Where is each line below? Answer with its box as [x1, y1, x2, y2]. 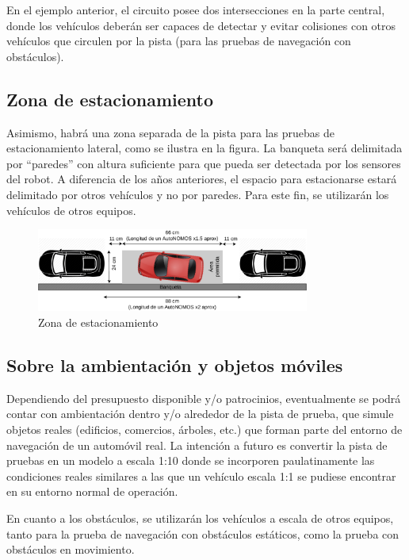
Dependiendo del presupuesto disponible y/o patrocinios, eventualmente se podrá [6, 389, 401, 406]
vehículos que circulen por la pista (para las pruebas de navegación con [6, 33, 351, 49]
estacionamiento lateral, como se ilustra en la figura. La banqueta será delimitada [6, 140, 403, 156]
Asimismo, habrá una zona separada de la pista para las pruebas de [6, 124, 335, 140]
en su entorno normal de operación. [6, 483, 178, 500]
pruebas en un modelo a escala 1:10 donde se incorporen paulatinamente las [6, 452, 375, 469]
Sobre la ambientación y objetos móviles [6, 353, 343, 378]
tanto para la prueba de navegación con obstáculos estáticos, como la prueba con [6, 525, 399, 542]
